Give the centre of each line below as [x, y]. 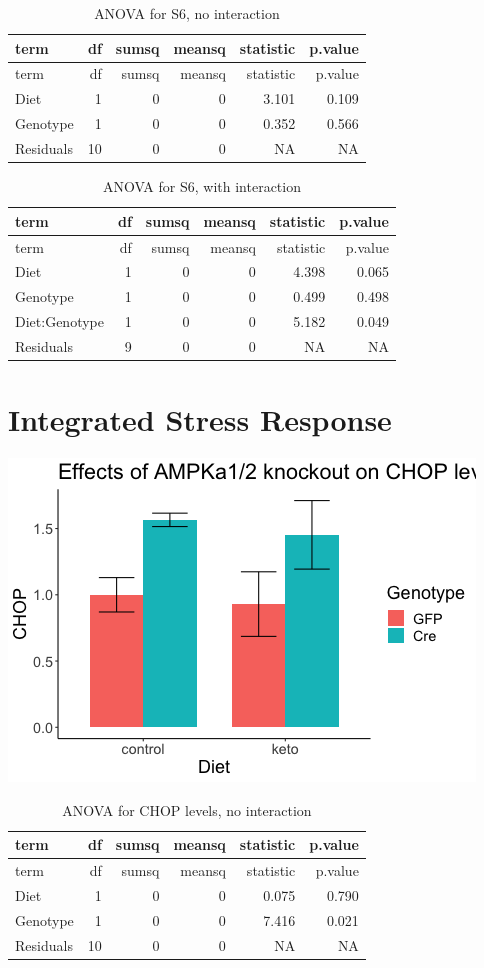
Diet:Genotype [59, 321]
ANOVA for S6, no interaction [187, 13]
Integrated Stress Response [200, 419]
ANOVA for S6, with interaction [201, 186]
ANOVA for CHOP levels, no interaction [187, 809]
